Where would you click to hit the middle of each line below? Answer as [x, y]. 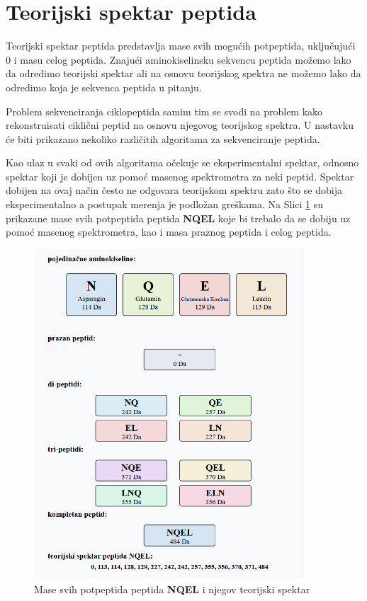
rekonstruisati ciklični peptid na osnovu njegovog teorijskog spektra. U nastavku [180, 125]
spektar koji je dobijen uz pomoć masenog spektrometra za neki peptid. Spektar [180, 176]
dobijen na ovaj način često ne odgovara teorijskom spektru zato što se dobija [174, 190]
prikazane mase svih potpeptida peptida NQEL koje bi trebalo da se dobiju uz [178, 218]
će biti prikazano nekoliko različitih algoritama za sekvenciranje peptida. [163, 138]
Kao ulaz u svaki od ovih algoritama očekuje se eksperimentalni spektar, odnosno [182, 162]
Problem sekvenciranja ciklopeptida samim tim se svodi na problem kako [164, 111]
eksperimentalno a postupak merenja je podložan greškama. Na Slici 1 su [165, 204]
